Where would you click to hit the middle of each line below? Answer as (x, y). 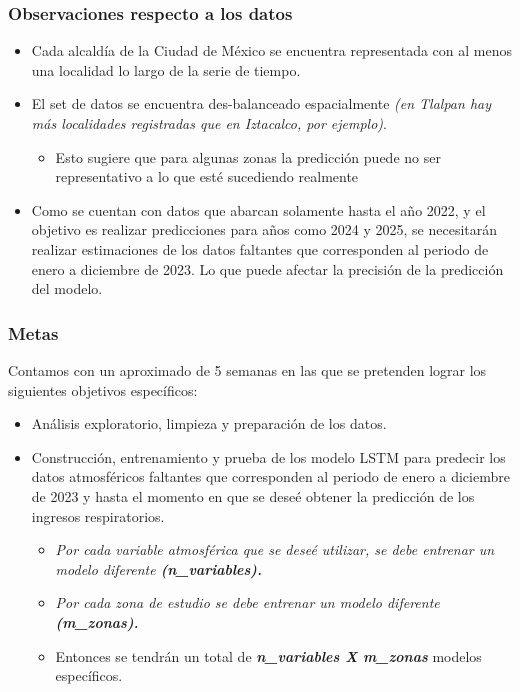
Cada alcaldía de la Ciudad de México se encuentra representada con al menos (271, 50)
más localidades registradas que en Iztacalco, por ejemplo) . (209, 123)
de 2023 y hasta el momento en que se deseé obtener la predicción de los (253, 495)
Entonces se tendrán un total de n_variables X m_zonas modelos (268, 655)
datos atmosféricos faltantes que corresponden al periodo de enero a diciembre (270, 476)
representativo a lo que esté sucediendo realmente (207, 176)
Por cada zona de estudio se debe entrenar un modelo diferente (247, 602)
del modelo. (67, 288)
